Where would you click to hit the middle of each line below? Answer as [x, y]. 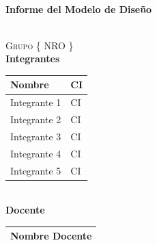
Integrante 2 [36, 119]
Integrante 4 [36, 153]
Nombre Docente [51, 236]
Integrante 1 [36, 102]
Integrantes [33, 59]
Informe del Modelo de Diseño [79, 9]
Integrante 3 [36, 136]
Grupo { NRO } [40, 45]
